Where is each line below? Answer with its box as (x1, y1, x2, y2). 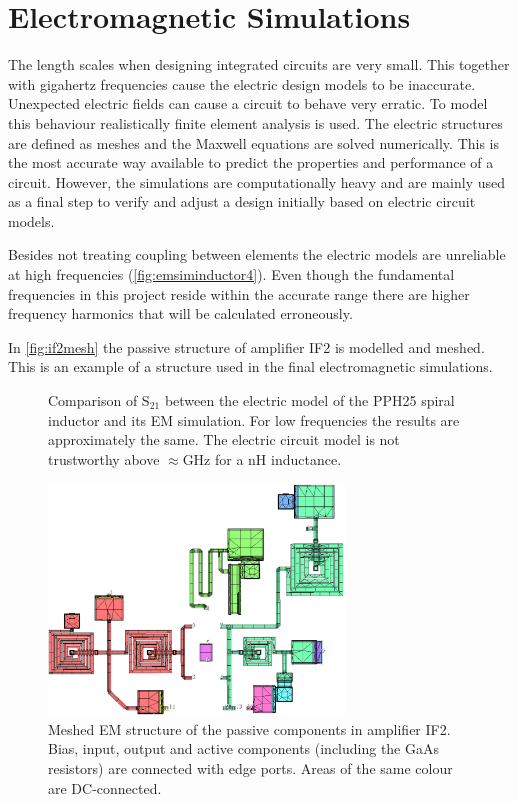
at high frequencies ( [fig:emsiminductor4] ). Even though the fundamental (8, 264, 455, 285)
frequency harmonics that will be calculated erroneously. (8, 303, 353, 324)
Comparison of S (48, 390, 150, 411)
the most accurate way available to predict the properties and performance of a (8, 152, 494, 173)
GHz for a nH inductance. (182, 448, 342, 469)
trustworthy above (48, 448, 160, 469)
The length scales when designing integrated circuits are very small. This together (8, 54, 510, 75)
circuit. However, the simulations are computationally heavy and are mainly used (8, 171, 505, 192)
